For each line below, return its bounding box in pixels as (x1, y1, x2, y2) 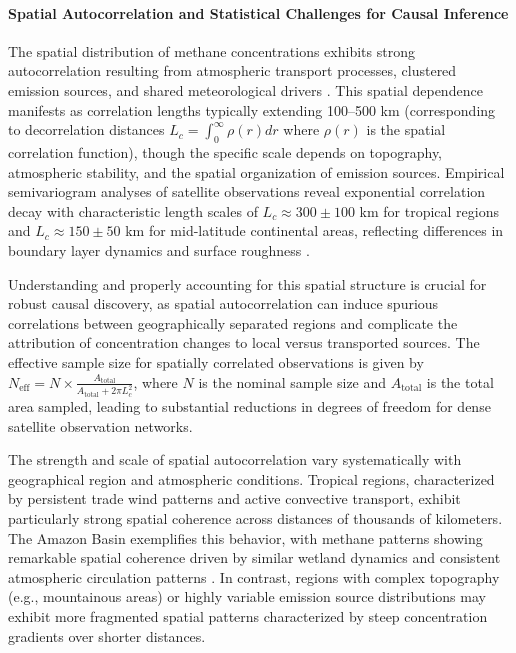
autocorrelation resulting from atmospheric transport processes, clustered (8, 60, 457, 81)
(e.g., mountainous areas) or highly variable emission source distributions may (8, 586, 486, 607)
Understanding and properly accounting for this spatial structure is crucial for (8, 273, 487, 294)
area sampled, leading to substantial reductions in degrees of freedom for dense (8, 396, 491, 417)
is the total (426, 371, 494, 392)
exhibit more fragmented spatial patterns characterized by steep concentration (8, 605, 488, 626)
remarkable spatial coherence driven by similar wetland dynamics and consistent (8, 547, 501, 568)
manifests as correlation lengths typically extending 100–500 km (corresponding (8, 99, 496, 120)
